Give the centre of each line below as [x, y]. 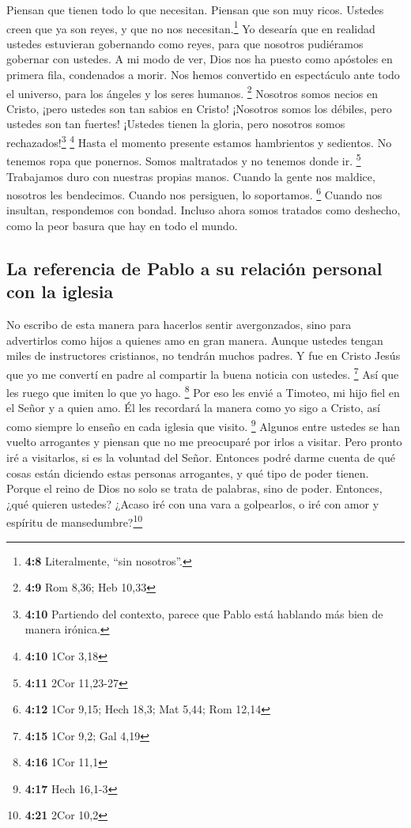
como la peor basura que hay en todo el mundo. [122, 225]
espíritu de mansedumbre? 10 [75, 521]
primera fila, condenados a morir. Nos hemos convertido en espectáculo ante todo [203, 75]
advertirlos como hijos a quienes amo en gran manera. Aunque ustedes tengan [195, 340]
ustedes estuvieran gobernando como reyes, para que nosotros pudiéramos [185, 43]
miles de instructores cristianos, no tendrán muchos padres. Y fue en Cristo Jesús [204, 355]
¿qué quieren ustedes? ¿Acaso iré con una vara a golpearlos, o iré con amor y [193, 503]
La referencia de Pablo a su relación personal [194, 268]
